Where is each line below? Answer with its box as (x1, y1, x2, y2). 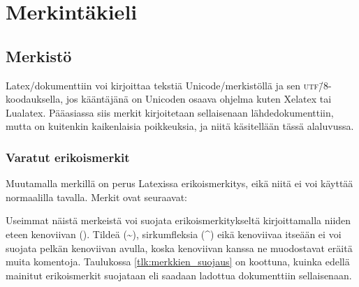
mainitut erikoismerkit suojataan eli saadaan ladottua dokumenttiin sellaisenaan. (6, 267, 352, 282)
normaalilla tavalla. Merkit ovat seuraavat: (6, 189, 187, 204)
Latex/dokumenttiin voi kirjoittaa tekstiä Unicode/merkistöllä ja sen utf (6, 78, 318, 92)
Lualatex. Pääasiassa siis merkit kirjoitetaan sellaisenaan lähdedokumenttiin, (6, 105, 334, 119)
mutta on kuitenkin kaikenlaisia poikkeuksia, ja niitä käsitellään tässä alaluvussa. (6, 119, 354, 133)
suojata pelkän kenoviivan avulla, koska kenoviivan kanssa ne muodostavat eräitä (6, 240, 353, 255)
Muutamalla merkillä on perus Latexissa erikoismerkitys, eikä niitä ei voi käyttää (6, 176, 353, 191)
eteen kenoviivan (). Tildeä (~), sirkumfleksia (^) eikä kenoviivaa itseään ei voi (6, 226, 342, 241)
